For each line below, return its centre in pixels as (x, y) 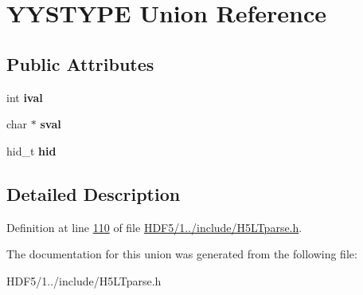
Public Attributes (80, 63)
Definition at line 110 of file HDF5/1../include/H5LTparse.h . (154, 227)
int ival (25, 97)
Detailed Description (94, 193)
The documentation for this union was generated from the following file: (182, 254)
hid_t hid (31, 150)
